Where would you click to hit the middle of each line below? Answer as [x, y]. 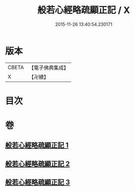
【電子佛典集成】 [49, 68]
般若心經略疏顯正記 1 [37, 145]
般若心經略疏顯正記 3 [38, 182]
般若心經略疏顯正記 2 [38, 164]
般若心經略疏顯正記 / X [84, 10]
